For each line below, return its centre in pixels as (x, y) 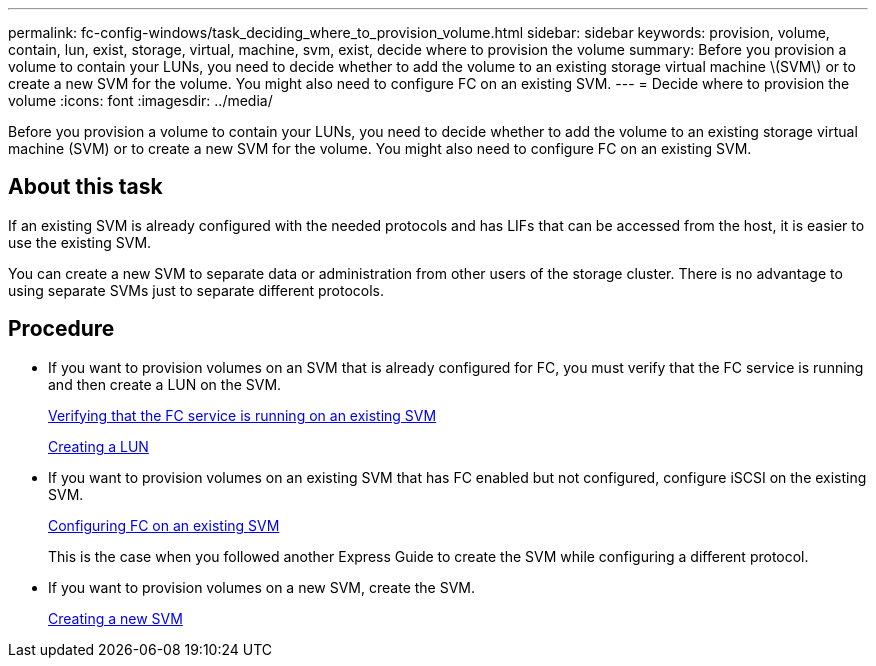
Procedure (61, 329)
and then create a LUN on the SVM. (165, 384)
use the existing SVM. (80, 242)
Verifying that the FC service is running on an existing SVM (242, 415)
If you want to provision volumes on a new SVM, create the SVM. (262, 587)
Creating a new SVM (115, 618)
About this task (85, 187)
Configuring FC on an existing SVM (164, 525)
